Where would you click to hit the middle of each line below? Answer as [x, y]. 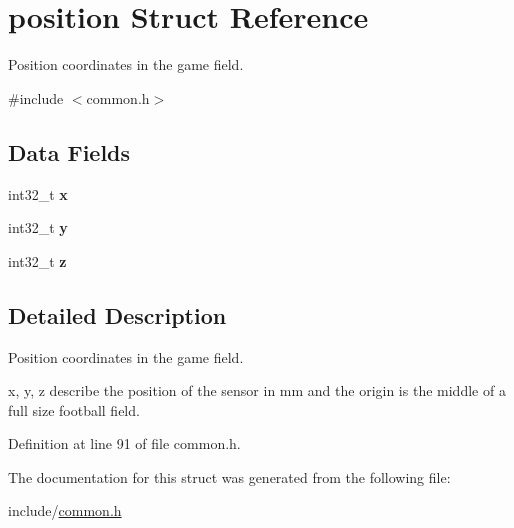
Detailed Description [117, 314]
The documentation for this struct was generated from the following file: [229, 476]
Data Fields [69, 151]
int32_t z [37, 260]
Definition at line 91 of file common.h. [124, 443]
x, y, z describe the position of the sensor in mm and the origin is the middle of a [257, 390]
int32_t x [38, 193]
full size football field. [74, 409]
